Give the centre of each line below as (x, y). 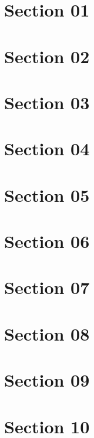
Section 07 (47, 287)
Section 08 (47, 333)
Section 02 (47, 56)
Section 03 (47, 102)
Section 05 (47, 195)
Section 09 (47, 380)
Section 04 (47, 148)
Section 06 (47, 241)
